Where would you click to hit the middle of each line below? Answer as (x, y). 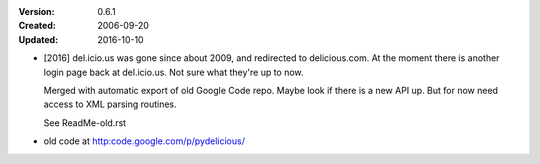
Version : (36, 11)
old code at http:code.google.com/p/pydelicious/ (144, 141)
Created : (37, 26)
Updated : (38, 39)
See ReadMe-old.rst (85, 122)
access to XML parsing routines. (110, 104)
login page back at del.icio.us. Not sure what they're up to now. (173, 72)
